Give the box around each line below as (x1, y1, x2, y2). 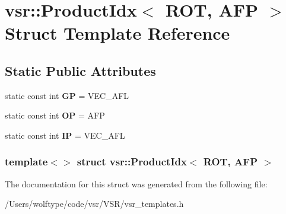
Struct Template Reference (5, 21, 230, 45)
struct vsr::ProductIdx (77, 154, 187, 169)
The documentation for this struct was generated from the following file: (5, 177, 268, 190)
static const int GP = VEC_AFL (5, 89, 129, 101)
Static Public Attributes (5, 61, 156, 79)
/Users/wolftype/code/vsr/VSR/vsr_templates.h (5, 197, 184, 210)
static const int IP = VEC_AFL (5, 129, 125, 141)
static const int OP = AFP (5, 109, 105, 122)
